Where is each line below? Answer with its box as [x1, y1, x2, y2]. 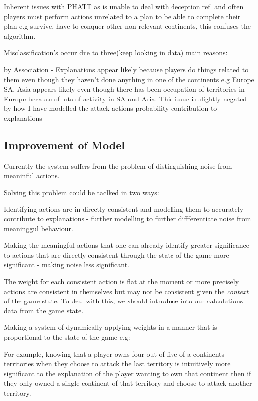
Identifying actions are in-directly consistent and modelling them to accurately [4, 203, 244, 214]
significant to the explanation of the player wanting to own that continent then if [4, 368, 251, 378]
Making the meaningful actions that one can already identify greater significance [4, 240, 250, 250]
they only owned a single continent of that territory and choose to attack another [4, 378, 252, 388]
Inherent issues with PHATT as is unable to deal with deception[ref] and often [4, 1, 244, 11]
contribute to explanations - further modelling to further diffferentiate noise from [4, 213, 251, 224]
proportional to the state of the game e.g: [4, 332, 130, 342]
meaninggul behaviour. [4, 223, 73, 233]
